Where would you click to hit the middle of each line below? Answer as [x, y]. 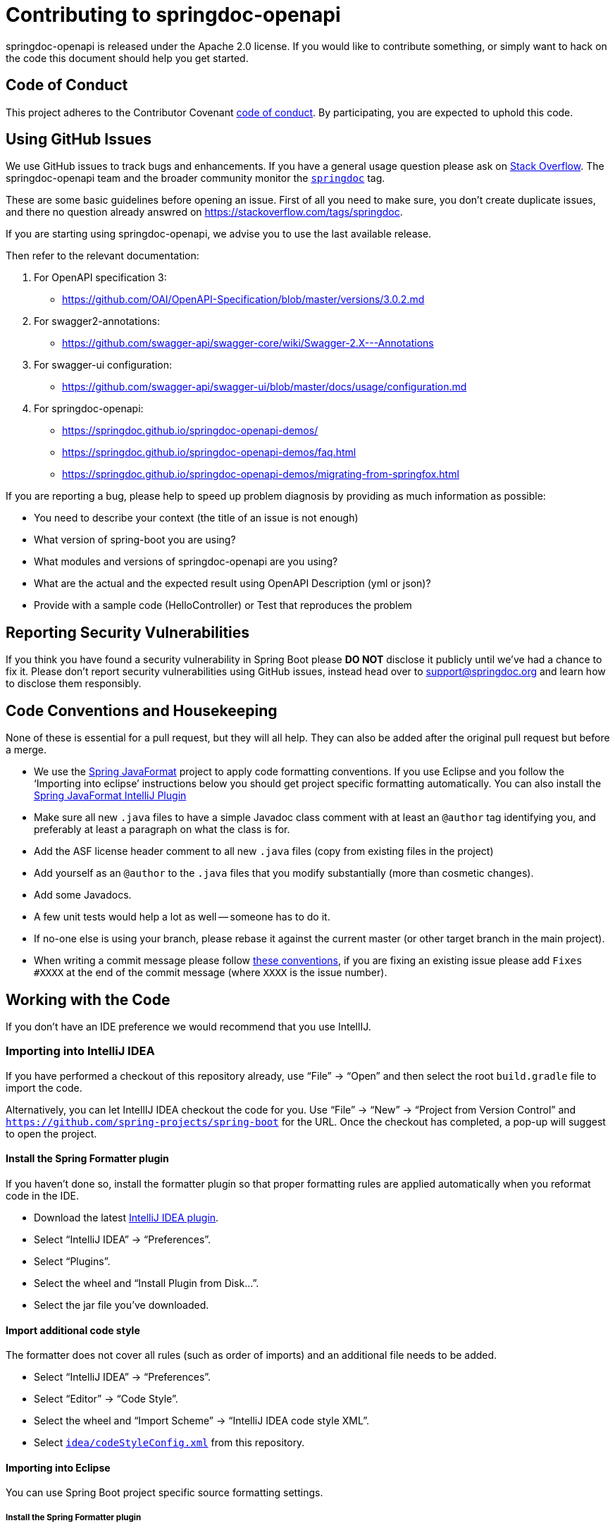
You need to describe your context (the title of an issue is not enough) [196, 518]
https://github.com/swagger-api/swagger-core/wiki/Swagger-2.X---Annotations [248, 343]
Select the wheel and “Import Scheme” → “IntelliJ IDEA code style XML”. [202, 1421]
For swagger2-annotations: [97, 321]
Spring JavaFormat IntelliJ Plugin [110, 796]
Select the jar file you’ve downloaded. [122, 1305]
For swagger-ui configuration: [103, 365]
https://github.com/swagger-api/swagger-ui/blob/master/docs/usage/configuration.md [265, 387]
